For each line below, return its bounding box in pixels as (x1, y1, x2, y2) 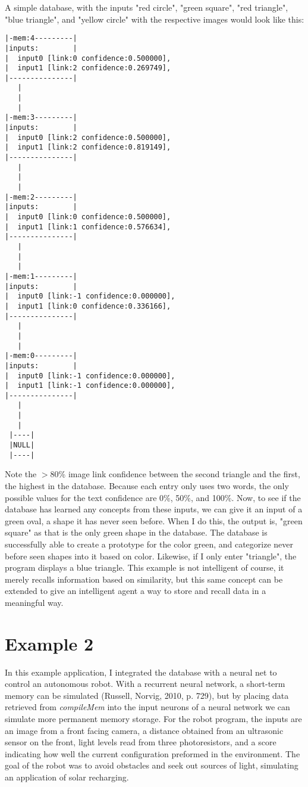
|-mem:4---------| (5, 34, 77, 43)
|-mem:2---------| (5, 192, 77, 201)
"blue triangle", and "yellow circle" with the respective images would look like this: (5, 13, 304, 25)
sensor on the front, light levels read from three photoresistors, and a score (5, 736, 276, 748)
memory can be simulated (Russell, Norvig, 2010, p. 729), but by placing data (5, 689, 289, 701)
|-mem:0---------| (5, 351, 77, 360)
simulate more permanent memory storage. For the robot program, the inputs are (5, 713, 302, 725)
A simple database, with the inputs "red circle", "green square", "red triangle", (5, 1, 288, 13)
